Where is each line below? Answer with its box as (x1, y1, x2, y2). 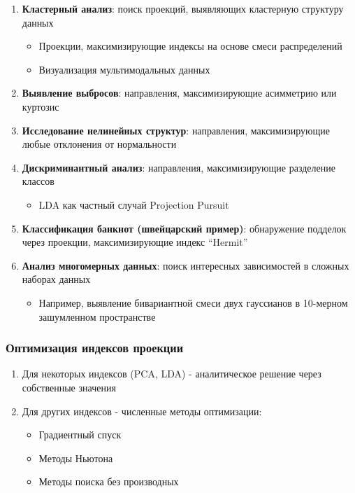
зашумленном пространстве (38, 309, 156, 324)
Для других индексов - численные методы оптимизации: (22, 403, 262, 418)
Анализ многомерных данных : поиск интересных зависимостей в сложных (22, 258, 349, 272)
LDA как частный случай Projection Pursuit (38, 197, 229, 211)
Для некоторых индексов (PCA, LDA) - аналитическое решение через (22, 366, 321, 381)
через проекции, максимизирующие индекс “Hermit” (22, 235, 248, 249)
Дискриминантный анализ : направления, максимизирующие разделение (22, 160, 335, 174)
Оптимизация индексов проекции (6, 339, 184, 356)
